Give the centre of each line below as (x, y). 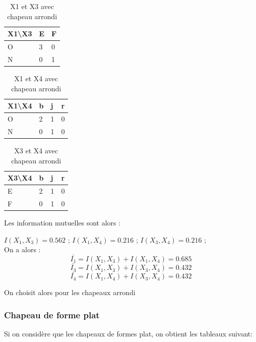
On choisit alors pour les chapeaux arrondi (70, 292)
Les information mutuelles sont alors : (62, 222)
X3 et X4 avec (36, 150)
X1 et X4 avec (36, 78)
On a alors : (22, 249)
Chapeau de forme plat (52, 315)
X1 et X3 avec (32, 6)
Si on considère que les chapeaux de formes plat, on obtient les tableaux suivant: (129, 334)
